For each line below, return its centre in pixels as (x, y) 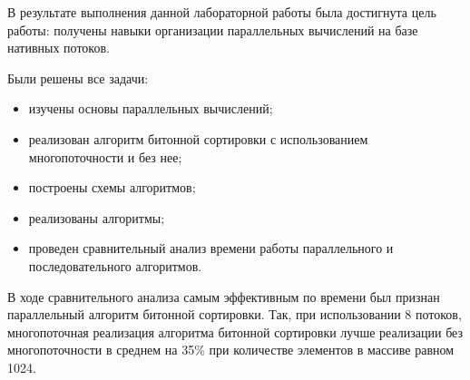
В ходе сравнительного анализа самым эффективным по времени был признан (224, 296)
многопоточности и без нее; (105, 156)
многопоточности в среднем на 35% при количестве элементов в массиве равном (231, 350)
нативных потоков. (59, 48)
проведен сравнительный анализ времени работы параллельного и (211, 248)
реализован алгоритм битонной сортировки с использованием (198, 138)
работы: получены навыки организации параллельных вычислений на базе (213, 29)
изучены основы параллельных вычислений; (151, 108)
